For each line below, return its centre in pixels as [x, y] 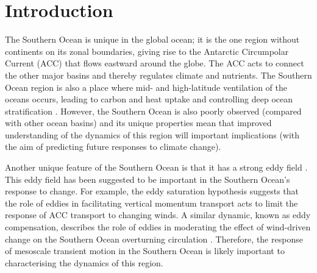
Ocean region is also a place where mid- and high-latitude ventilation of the [146, 87]
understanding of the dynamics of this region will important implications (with [152, 134]
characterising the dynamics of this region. [84, 262]
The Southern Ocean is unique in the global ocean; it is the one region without [152, 39]
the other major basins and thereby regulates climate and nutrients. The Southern [158, 75]
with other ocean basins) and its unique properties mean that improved [138, 123]
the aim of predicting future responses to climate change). [113, 147]
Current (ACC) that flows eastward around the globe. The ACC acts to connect [155, 63]
